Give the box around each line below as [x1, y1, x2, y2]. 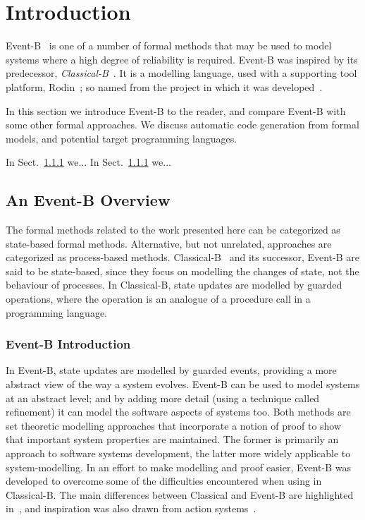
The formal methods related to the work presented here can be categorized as [6, 222, 340, 237]
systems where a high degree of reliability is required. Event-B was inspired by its [6, 52, 358, 66]
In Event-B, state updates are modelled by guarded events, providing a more [6, 363, 337, 377]
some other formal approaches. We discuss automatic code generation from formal [6, 117, 359, 132]
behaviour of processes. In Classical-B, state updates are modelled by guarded [6, 277, 342, 292]
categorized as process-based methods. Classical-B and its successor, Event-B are [6, 250, 359, 265]
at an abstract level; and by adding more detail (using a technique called [6, 390, 320, 405]
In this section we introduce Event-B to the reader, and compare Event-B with [6, 103, 346, 118]
